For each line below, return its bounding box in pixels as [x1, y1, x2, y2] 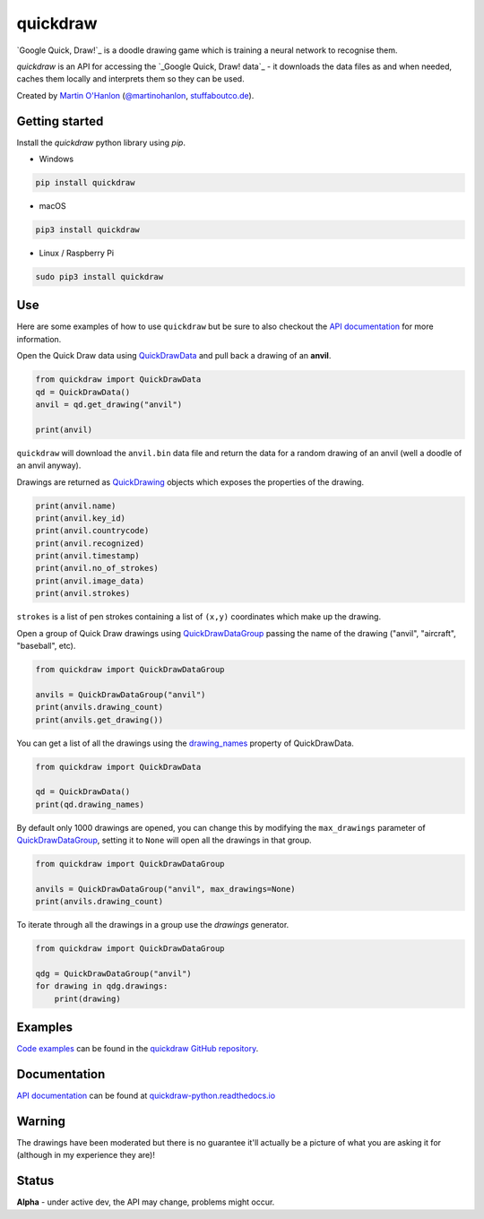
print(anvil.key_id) [35, 513, 125, 523]
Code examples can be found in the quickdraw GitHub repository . [16, 1043, 259, 1054]
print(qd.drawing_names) [35, 799, 145, 809]
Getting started [16, 113, 104, 129]
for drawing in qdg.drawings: [35, 981, 169, 991]
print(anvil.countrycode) [35, 525, 150, 536]
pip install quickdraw [35, 177, 135, 187]
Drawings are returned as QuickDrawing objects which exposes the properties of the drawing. [16, 476, 365, 488]
